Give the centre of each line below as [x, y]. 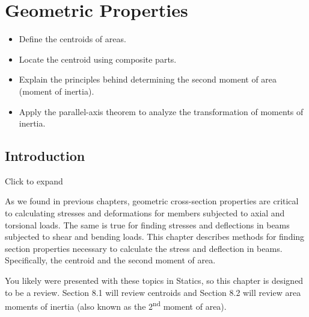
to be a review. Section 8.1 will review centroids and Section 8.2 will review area [153, 292]
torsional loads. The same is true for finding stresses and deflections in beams [147, 224]
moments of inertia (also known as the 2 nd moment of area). [116, 305]
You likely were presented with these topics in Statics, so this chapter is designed [154, 281]
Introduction [45, 156]
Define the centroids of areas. [72, 39]
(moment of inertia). [57, 91]
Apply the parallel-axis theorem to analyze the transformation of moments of [161, 111]
